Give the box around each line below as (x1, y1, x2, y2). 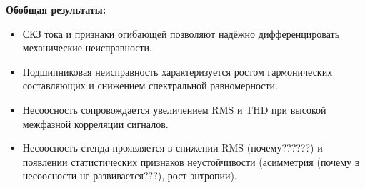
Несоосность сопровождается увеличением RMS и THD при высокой (22, 102, 326, 117)
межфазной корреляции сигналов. (22, 116, 169, 131)
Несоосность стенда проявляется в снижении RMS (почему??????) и (22, 140, 323, 155)
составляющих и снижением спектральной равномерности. (22, 78, 278, 93)
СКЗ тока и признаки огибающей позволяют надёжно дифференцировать (22, 26, 340, 41)
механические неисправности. (22, 40, 152, 55)
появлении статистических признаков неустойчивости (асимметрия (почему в (22, 154, 360, 169)
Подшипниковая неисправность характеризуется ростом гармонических (22, 64, 333, 79)
